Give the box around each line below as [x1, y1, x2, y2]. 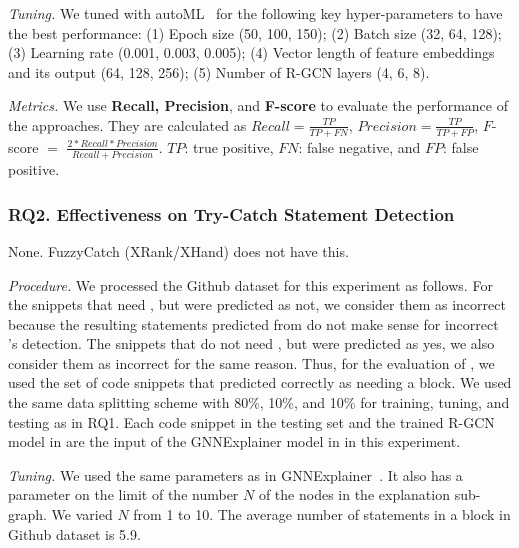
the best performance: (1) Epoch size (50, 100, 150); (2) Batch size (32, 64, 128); [8, 22, 502, 43]
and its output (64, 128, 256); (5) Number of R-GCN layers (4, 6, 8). [8, 61, 430, 82]
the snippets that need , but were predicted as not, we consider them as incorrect [8, 294, 506, 315]
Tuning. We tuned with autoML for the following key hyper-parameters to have [8, 3, 503, 23]
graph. [8, 504, 47, 525]
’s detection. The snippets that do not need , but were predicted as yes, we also [8, 333, 495, 354]
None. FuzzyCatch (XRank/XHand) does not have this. [8, 240, 349, 261]
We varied [51, 504, 113, 525]
